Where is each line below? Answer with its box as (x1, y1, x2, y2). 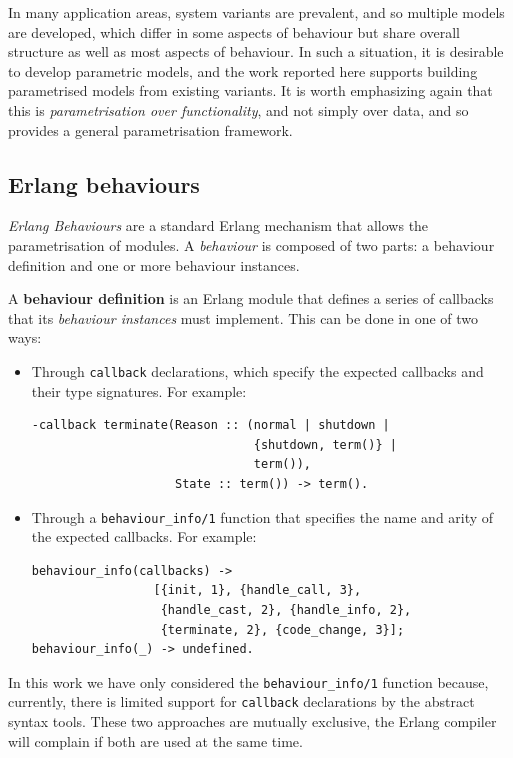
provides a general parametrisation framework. (8, 119, 293, 140)
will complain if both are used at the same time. (8, 730, 303, 751)
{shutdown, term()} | (253, 437, 397, 452)
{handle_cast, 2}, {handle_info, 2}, (160, 602, 412, 617)
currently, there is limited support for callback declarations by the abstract (8, 691, 475, 712)
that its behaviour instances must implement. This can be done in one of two (8, 307, 479, 328)
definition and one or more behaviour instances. (8, 254, 300, 275)
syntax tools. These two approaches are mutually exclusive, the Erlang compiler (8, 711, 497, 732)
